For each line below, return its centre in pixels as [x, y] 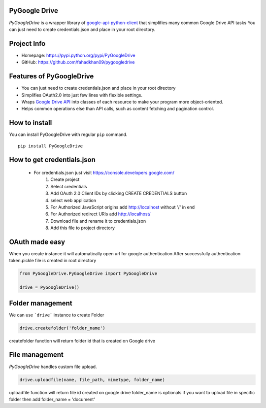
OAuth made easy [37, 242]
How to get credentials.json [52, 160]
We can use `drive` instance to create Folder [57, 315]
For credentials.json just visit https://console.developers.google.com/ [104, 172]
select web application [73, 200]
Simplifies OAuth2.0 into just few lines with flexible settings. [82, 95]
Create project [65, 179]
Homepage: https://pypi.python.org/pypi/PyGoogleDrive [78, 55]
